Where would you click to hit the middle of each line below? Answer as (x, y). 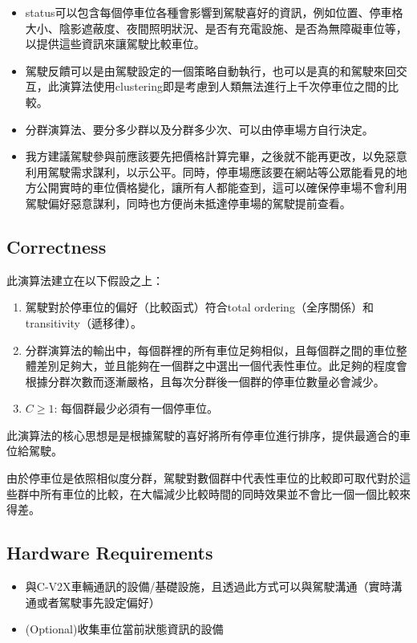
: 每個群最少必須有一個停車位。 (136, 408)
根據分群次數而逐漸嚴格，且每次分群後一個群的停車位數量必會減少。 (205, 381)
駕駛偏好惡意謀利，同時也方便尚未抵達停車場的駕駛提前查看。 (188, 203)
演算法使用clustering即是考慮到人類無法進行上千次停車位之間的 (223, 86)
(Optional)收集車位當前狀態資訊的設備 (124, 629)
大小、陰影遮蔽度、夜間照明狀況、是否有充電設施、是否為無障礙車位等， (216, 28)
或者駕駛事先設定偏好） (98, 602)
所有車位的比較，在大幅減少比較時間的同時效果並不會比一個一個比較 (219, 493)
